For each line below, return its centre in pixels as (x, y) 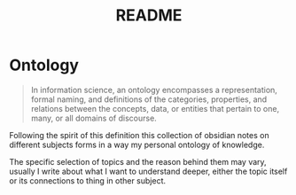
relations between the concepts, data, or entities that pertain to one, (155, 108)
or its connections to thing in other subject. (88, 180)
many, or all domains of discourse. (93, 118)
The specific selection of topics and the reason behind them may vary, (138, 161)
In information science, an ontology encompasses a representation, (154, 90)
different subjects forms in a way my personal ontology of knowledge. (137, 144)
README (149, 16)
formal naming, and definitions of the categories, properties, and (149, 99)
